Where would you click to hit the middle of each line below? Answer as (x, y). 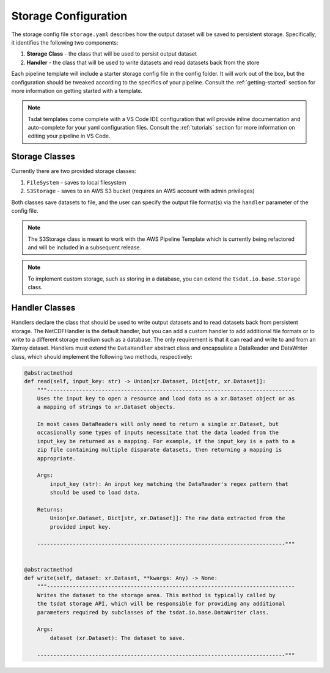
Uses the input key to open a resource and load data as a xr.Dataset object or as (166, 398)
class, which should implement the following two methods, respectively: (102, 356)
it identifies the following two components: (65, 42)
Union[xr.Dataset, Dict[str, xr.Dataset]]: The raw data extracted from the (167, 518)
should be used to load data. (95, 493)
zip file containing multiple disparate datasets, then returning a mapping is (159, 450)
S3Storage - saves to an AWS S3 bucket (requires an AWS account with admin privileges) (141, 191)
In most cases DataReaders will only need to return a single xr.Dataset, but (158, 424)
